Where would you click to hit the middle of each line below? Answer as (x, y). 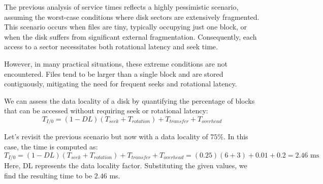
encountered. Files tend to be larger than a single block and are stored (114, 73)
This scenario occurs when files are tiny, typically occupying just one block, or (126, 27)
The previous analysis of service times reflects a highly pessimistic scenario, (121, 7)
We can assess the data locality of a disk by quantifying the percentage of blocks (130, 100)
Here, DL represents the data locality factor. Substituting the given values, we (126, 165)
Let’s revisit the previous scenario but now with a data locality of (106, 136)
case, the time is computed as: (51, 146)
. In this (236, 136)
